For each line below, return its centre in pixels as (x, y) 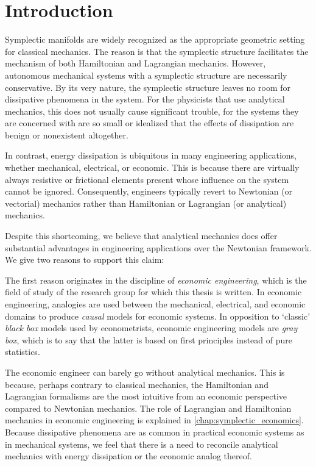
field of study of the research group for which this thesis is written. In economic (153, 292)
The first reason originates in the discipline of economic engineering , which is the (156, 280)
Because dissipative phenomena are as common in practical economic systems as (155, 432)
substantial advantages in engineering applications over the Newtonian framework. (158, 247)
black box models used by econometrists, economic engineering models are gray (151, 328)
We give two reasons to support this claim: (85, 260)
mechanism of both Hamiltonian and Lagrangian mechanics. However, (135, 63)
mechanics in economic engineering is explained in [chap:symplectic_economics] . (154, 420)
